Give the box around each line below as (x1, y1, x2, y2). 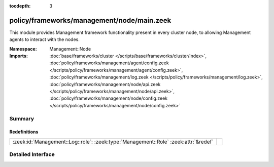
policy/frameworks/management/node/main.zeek (9, 16, 172, 25)
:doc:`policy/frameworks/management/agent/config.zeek (49, 60, 169, 66)
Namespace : (9, 46, 38, 52)
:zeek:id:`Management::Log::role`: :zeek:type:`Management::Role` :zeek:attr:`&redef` (12, 138, 214, 145)
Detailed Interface (9, 151, 55, 158)
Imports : (9, 53, 28, 59)
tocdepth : (9, 3, 31, 9)
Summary (9, 115, 35, 122)
